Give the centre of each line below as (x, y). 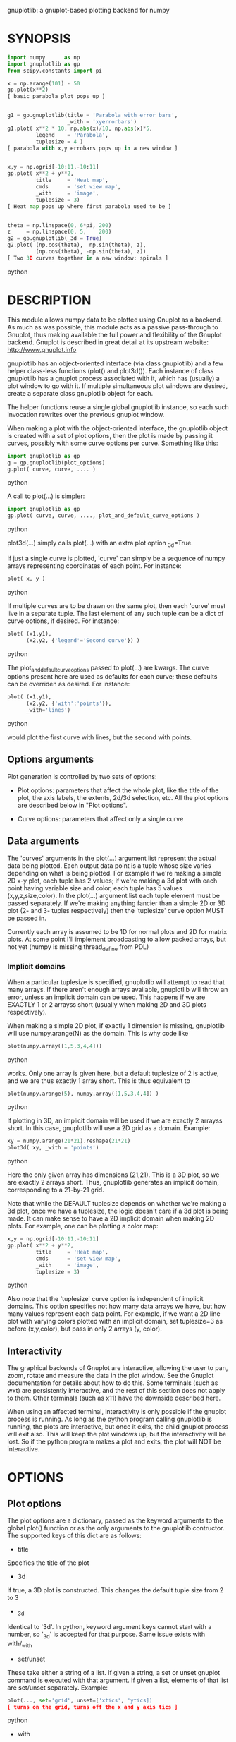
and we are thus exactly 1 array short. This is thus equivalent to (99, 1081)
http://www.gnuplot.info (42, 349)
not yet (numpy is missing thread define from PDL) (78, 947)
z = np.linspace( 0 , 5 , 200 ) (60, 232)
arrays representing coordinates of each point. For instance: (94, 565)
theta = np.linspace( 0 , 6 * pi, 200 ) (60, 225)
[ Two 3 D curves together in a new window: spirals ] (88, 258)
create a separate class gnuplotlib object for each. (80, 393)
